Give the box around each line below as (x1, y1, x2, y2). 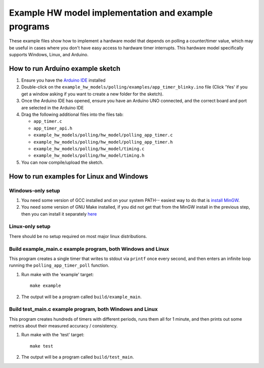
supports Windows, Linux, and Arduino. (9, 52, 89, 58)
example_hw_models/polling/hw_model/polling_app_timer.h (33, 139, 173, 145)
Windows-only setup (9, 187, 61, 194)
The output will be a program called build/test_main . (21, 354, 134, 360)
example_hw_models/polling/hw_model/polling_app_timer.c (33, 132, 173, 138)
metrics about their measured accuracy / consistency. (9, 323, 118, 329)
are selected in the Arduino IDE (21, 105, 84, 110)
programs (9, 21, 50, 32)
